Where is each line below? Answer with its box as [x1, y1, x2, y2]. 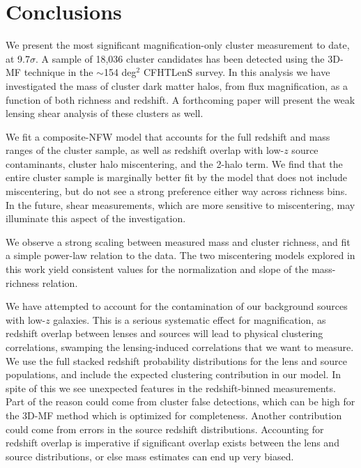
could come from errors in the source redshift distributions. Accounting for [6, 421, 324, 436]
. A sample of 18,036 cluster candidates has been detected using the [36, 51, 325, 65]
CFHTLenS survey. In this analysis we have [143, 65, 330, 79]
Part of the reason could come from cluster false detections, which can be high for [6, 394, 355, 409]
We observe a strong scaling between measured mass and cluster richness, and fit [6, 234, 351, 249]
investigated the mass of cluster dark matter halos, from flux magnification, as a [6, 78, 348, 93]
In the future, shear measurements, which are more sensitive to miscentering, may [6, 197, 355, 212]
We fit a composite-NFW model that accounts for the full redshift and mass [6, 129, 330, 143]
